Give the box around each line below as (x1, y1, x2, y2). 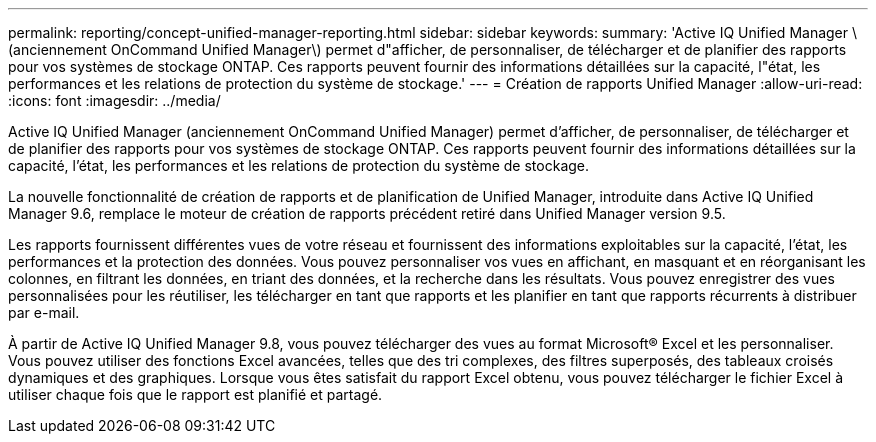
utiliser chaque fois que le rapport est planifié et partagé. (8, 386, 383, 403)
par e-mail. (8, 304, 80, 321)
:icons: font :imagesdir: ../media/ (8, 92, 221, 109)
